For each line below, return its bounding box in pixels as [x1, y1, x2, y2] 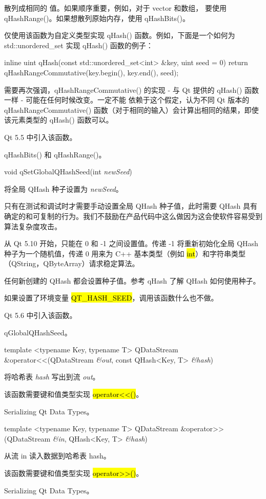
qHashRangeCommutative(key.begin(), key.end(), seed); [4, 67, 179, 77]
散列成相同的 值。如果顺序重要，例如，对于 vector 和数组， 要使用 [4, 3, 227, 13]
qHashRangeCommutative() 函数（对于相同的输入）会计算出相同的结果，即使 [4, 104, 259, 115]
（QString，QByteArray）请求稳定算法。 [4, 258, 139, 269]
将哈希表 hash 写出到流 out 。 [4, 371, 100, 382]
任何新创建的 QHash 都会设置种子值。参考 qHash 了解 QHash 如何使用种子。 [4, 275, 260, 286]
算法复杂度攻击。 [4, 221, 62, 231]
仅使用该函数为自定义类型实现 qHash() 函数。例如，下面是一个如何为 [4, 30, 235, 41]
